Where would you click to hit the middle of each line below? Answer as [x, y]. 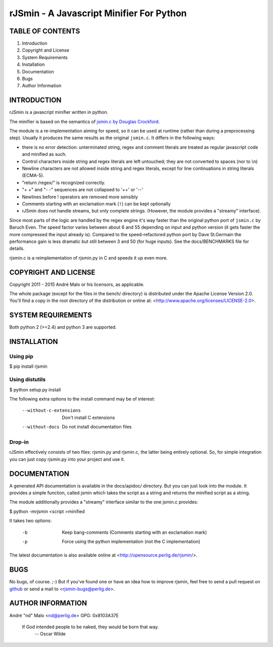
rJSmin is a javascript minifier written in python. [59, 112]
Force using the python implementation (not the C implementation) [131, 541]
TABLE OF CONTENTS [45, 31]
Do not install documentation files [97, 427]
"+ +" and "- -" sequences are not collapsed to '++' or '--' [83, 190]
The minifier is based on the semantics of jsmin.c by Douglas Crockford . [85, 121]
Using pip [21, 357]
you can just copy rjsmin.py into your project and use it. [67, 459]
